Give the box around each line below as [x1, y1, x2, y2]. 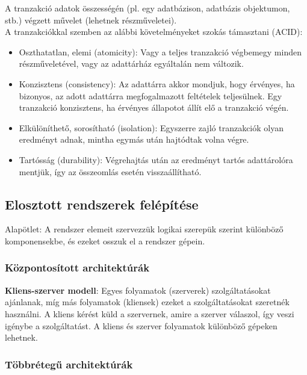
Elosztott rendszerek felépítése [5, 194, 199, 213]
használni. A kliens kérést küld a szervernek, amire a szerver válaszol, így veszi [5, 307, 294, 320]
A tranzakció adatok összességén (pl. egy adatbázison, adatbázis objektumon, [5, 2, 290, 14]
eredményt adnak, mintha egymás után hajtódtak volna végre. [19, 133, 249, 146]
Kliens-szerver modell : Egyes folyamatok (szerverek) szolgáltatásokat [5, 284, 271, 296]
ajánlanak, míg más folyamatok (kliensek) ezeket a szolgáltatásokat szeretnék [5, 296, 290, 308]
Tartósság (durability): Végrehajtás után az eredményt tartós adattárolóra [19, 153, 293, 166]
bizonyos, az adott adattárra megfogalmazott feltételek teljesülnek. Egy [19, 89, 282, 102]
